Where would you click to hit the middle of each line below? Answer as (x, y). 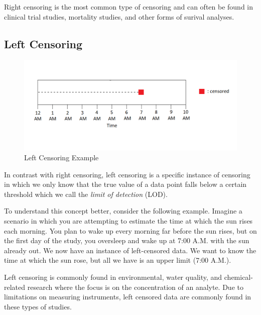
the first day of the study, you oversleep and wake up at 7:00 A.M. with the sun (127, 240)
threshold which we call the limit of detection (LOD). (86, 194)
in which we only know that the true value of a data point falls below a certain (125, 184)
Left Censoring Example (61, 157)
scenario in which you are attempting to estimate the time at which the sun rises (128, 221)
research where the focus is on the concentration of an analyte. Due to (135, 287)
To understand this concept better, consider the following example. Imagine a (123, 211)
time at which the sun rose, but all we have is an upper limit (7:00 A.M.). (118, 260)
